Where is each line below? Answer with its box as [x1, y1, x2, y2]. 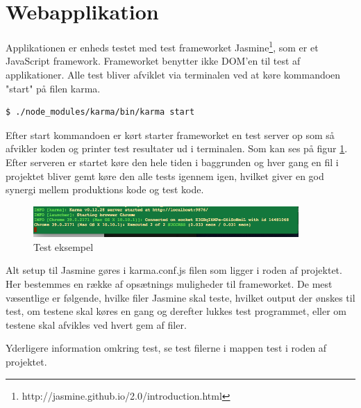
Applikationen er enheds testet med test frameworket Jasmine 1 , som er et [6, 38, 319, 54]
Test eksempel [33, 239, 94, 254]
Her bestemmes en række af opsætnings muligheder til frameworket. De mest [6, 277, 333, 291]
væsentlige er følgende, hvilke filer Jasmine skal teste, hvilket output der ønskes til [6, 290, 355, 304]
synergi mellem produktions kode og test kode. [6, 182, 204, 197]
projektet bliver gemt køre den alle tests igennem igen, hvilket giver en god [6, 168, 324, 183]
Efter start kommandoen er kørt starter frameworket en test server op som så [6, 127, 335, 142]
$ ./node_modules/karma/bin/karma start [6, 107, 195, 117]
